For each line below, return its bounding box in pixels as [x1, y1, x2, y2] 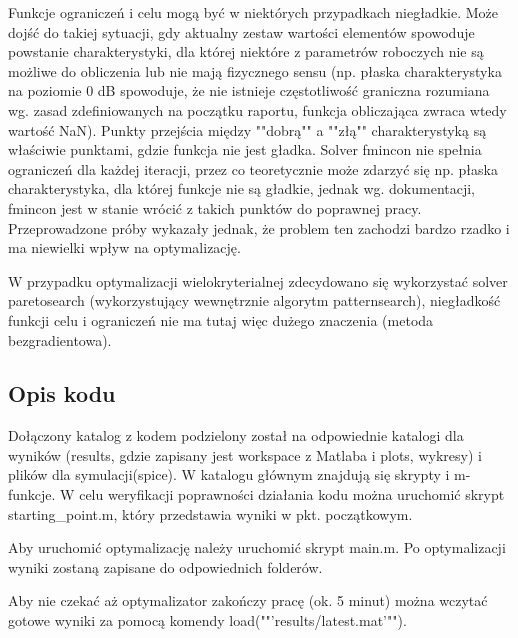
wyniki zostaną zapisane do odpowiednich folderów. [8, 556, 323, 577]
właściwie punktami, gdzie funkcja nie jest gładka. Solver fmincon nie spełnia [8, 139, 482, 160]
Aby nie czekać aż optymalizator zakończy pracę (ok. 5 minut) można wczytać [8, 590, 488, 611]
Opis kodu [8, 378, 116, 409]
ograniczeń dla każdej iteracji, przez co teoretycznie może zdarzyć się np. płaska [8, 158, 498, 179]
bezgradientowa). [8, 329, 112, 350]
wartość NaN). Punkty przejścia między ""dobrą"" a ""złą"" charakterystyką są [8, 119, 487, 140]
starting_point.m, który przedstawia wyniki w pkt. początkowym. [8, 503, 413, 524]
